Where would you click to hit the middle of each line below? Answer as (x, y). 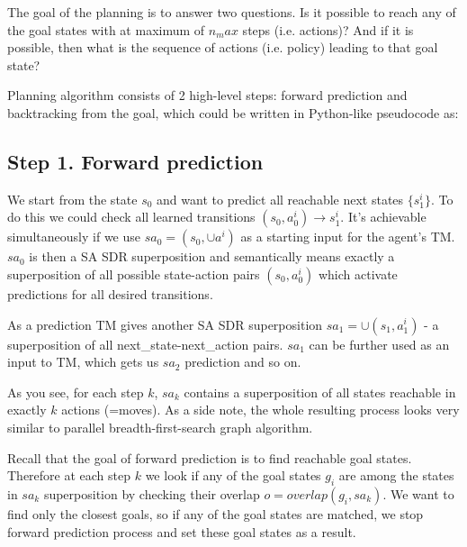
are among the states (396, 475)
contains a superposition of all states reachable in (320, 392)
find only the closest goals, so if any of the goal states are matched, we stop (216, 513)
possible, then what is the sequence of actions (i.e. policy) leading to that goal (223, 47)
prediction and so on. (243, 362)
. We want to (418, 493)
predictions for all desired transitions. (110, 293)
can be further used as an (379, 344)
